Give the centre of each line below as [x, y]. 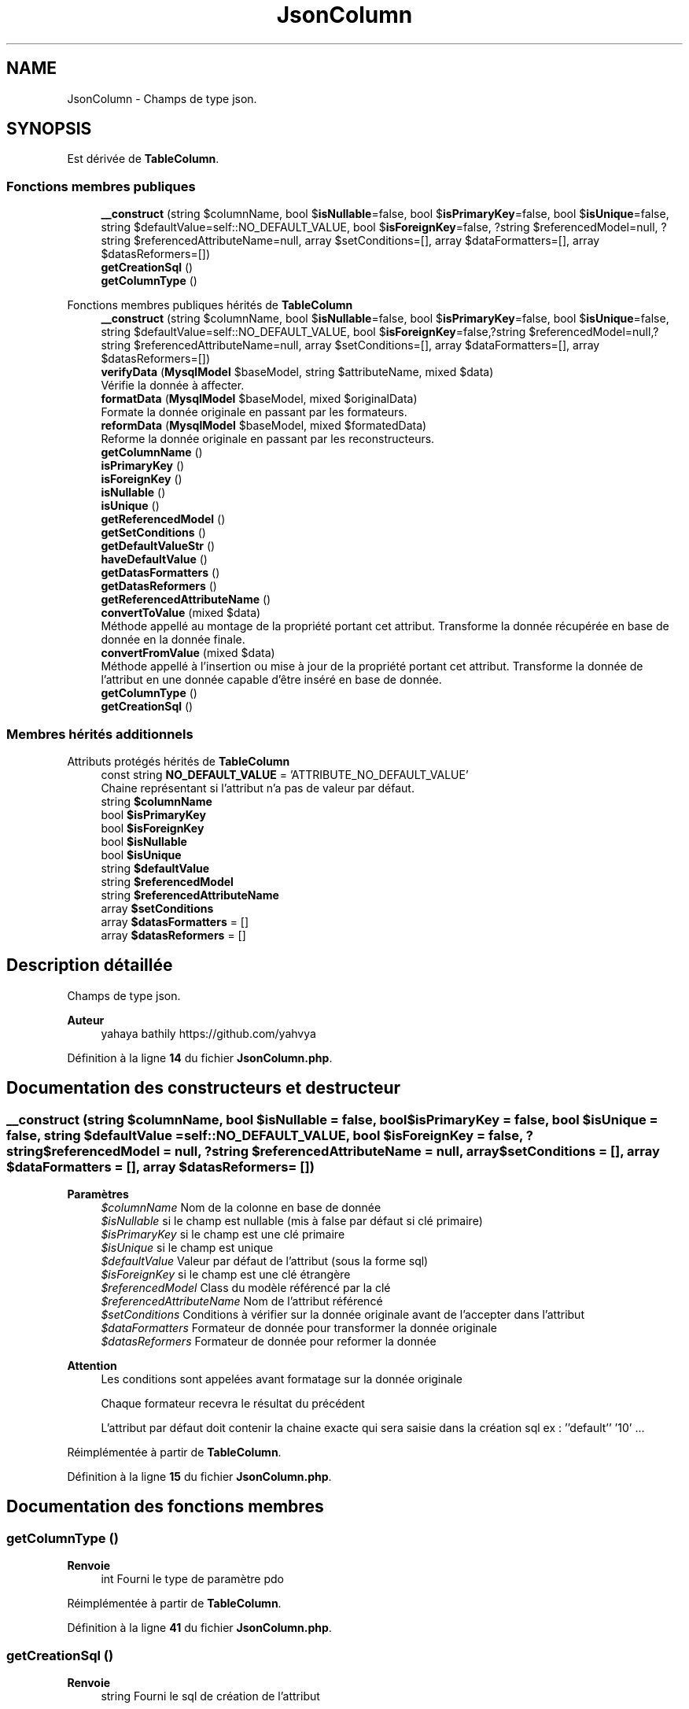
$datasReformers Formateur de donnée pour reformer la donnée [269, 1341]
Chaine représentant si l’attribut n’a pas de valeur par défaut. [258, 788]
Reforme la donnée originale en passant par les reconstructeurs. [268, 439]
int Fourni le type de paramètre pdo [192, 1579]
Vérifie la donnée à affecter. [173, 386]
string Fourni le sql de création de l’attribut [210, 1696]
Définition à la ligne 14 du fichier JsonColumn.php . [200, 1058]
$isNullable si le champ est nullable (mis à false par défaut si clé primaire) [292, 1221]
